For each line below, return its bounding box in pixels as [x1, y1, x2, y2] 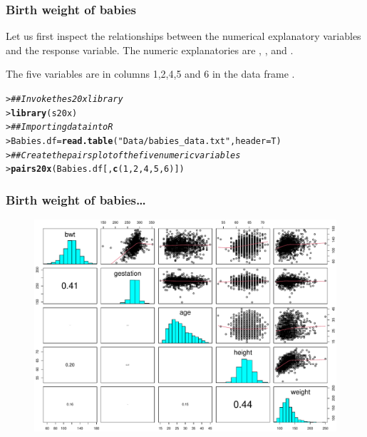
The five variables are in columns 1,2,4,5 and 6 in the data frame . [6, 66, 295, 81]
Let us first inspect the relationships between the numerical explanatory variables [6, 29, 361, 43]
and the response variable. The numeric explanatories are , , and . [6, 42, 294, 57]
